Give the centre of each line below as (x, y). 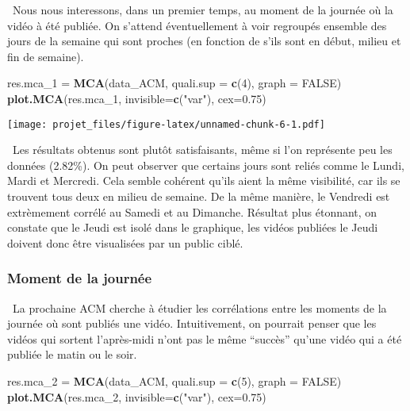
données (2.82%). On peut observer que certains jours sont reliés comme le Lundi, (206, 165)
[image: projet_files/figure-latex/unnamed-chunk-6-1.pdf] (166, 124)
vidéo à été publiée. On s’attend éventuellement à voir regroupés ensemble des (197, 25)
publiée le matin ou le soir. (72, 354)
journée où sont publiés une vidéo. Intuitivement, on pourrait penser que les (192, 323)
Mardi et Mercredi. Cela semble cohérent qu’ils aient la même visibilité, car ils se (204, 181)
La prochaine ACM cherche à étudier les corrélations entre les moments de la (200, 307)
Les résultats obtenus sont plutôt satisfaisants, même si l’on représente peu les (203, 150)
